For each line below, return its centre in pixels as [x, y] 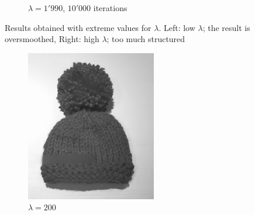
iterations [110, 8]
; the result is [226, 27]
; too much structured [146, 39]
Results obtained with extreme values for [78, 27]
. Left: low [177, 27]
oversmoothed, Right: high [52, 39]
